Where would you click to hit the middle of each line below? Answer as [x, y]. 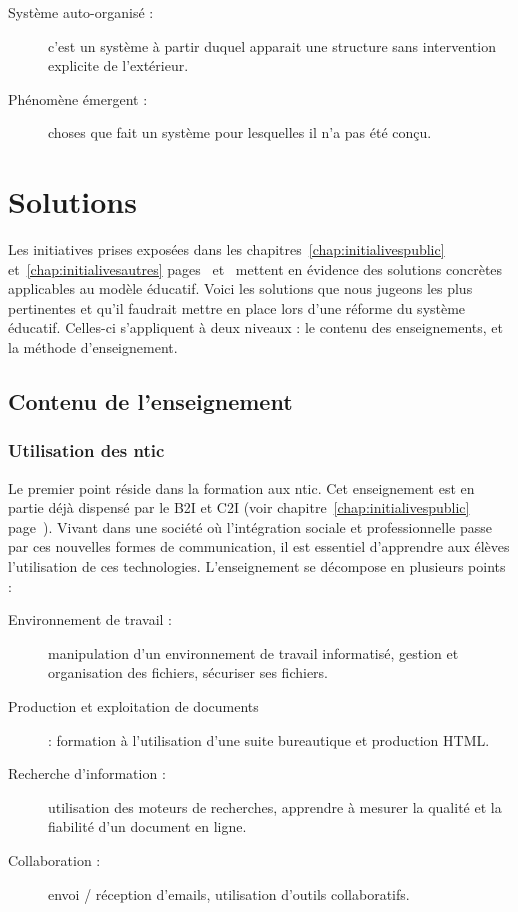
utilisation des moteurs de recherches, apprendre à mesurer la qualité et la [275, 806]
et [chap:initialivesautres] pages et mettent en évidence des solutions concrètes [255, 268]
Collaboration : [54, 859]
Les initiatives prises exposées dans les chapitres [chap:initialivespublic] [226, 249]
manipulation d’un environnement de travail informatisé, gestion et [253, 652]
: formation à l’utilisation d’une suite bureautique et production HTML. [269, 739]
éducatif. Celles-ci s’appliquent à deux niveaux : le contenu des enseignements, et [256, 327]
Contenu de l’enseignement [150, 401]
